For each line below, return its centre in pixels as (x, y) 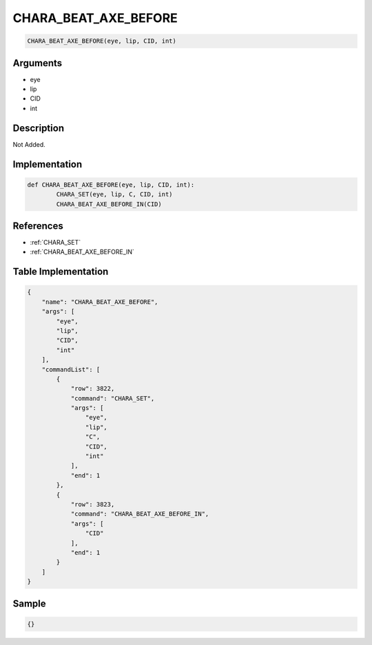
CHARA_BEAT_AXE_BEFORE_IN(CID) (109, 204)
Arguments (38, 63)
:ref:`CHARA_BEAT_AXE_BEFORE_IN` (82, 252)
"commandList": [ (71, 369)
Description (39, 128)
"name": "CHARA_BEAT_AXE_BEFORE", (100, 302)
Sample (29, 603)
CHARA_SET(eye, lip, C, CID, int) (114, 194)
